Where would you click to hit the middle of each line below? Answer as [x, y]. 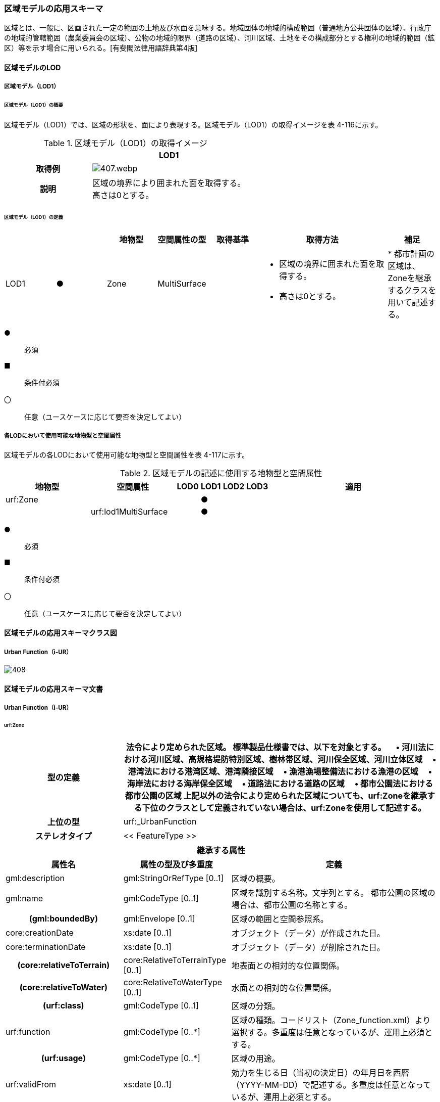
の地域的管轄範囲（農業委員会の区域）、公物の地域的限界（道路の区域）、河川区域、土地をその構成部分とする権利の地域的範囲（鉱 [219, 38]
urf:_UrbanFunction [160, 821]
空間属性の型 [182, 239]
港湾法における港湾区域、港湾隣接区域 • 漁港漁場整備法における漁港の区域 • [280, 771]
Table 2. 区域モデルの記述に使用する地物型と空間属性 [221, 473]
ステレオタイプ [63, 836]
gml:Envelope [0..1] [159, 918]
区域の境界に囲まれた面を [328, 264]
